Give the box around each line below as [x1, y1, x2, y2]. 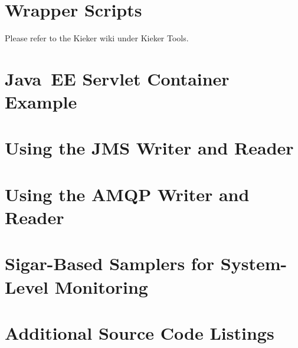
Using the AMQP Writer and [5, 182, 250, 206]
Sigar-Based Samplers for [5, 251, 215, 275]
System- [220, 251, 287, 275]
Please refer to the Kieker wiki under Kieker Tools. [5, 32, 189, 44]
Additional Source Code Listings [5, 320, 274, 344]
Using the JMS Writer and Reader [5, 136, 294, 160]
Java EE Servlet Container [5, 66, 230, 90]
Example [5, 90, 77, 114]
